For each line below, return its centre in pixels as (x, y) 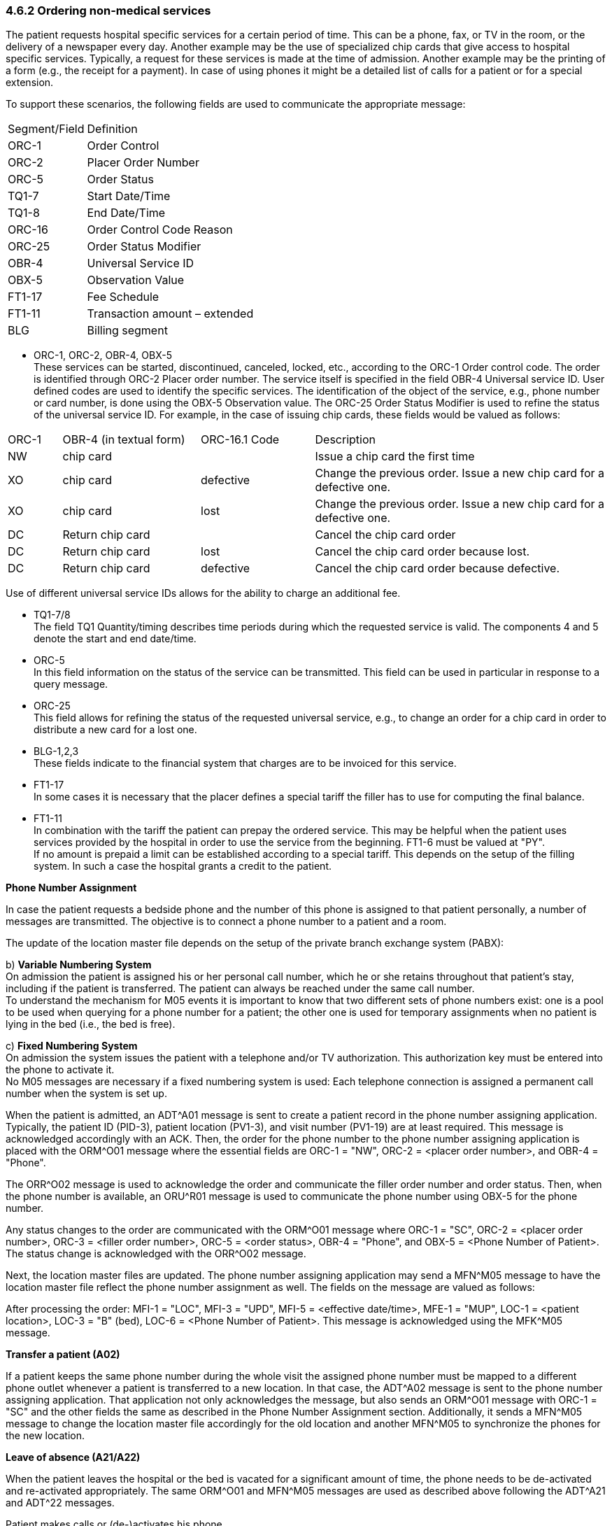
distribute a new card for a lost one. (115, 730)
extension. (30, 83)
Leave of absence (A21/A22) (73, 1457)
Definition (112, 129)
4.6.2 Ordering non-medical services (108, 10)
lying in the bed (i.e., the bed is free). (91, 1024)
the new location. (45, 1436)
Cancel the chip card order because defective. (437, 568)
